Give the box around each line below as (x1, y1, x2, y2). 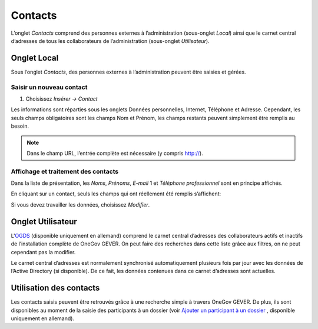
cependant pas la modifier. (11, 248, 76, 255)
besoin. (11, 122, 29, 129)
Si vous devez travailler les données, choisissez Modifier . (11, 201, 150, 208)
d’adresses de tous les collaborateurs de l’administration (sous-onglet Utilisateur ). (11, 37, 210, 44)
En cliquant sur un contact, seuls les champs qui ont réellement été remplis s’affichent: (11, 190, 221, 197)
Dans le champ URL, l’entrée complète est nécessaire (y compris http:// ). (26, 149, 203, 157)
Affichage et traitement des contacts (11, 167, 119, 175)
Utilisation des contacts (11, 283, 100, 293)
